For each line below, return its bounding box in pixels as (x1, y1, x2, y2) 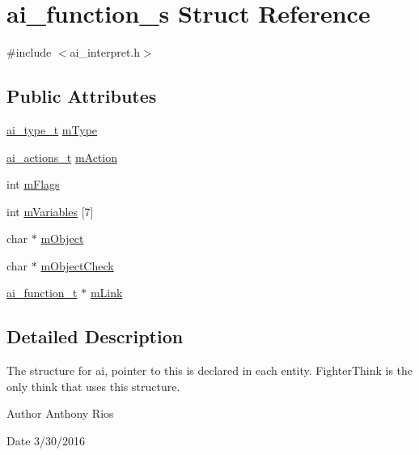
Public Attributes (6, 83, 157, 108)
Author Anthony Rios (6, 405, 114, 422)
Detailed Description (6, 324, 184, 349)
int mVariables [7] (6, 202, 94, 219)
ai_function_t (6, 284, 78, 301)
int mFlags (6, 176, 60, 193)
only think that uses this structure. (6, 377, 180, 394)
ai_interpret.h (70, 44, 140, 61)
